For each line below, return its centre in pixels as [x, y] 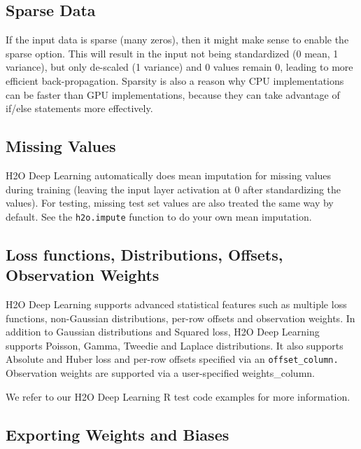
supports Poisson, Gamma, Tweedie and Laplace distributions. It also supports [175, 345]
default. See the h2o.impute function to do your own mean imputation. [159, 216]
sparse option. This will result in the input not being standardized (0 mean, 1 [172, 53]
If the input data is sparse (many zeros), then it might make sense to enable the [177, 40]
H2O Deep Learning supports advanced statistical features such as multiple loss [176, 304]
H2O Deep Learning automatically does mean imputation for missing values [169, 175]
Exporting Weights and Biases [118, 434]
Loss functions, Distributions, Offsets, [144, 254]
